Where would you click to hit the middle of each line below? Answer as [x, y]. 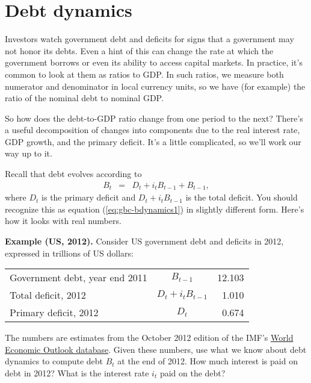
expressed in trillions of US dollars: [69, 253]
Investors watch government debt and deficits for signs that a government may [149, 39]
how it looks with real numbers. [63, 221]
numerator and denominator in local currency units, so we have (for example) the [155, 86]
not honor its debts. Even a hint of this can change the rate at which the [139, 50]
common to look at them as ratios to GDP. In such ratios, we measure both [144, 74]
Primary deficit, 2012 [54, 313]
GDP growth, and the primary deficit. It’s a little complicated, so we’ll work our [153, 141]
